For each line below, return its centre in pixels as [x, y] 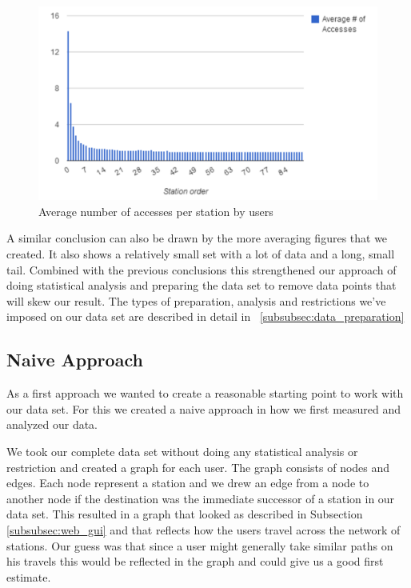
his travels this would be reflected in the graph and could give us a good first [195, 561]
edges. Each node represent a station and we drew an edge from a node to [188, 483]
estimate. [29, 576]
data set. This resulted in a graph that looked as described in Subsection [185, 514]
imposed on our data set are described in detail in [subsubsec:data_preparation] [205, 316]
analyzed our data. [52, 424]
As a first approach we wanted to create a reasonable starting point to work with [205, 393]
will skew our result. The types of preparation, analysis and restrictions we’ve [196, 300]
